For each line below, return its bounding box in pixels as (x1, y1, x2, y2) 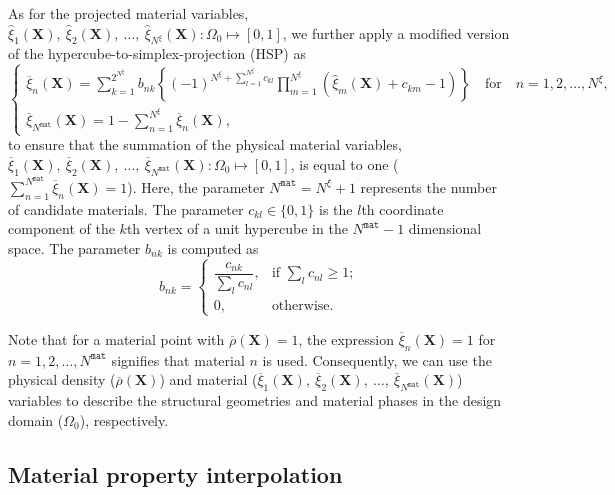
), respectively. (79, 409, 169, 430)
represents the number (360, 176, 497, 197)
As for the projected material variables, (8, 3, 249, 23)
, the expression (298, 328, 394, 349)
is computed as (167, 237, 259, 258)
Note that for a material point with (8, 328, 225, 349)
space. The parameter (8, 237, 141, 258)
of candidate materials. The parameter (8, 198, 244, 219)
